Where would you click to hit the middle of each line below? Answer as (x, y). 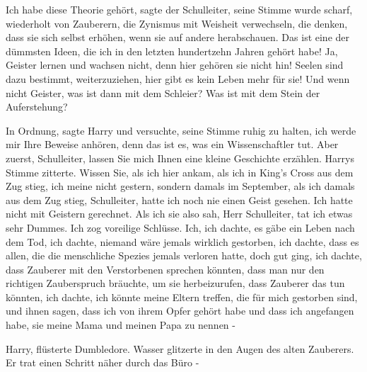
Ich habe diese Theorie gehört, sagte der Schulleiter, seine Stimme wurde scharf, (179, 9)
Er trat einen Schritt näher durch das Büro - (103, 362)
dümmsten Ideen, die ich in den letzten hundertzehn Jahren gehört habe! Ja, (172, 51)
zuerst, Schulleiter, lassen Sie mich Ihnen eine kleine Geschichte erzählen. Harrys (180, 158)
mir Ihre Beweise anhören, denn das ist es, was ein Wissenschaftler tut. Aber (172, 144)
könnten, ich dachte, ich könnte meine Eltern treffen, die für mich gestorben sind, (182, 297)
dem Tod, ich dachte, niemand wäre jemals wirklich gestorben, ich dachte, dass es (182, 241)
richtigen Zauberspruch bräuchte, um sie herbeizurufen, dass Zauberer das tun (175, 283)
